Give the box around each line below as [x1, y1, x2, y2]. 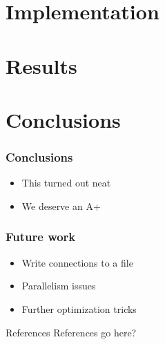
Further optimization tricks [21, 301, 137, 316]
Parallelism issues [21, 278, 96, 293]
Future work [6, 228, 76, 245]
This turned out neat [21, 175, 111, 190]
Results [6, 51, 77, 79]
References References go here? [6, 325, 137, 339]
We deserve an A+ [21, 198, 101, 213]
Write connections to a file [21, 255, 133, 269]
